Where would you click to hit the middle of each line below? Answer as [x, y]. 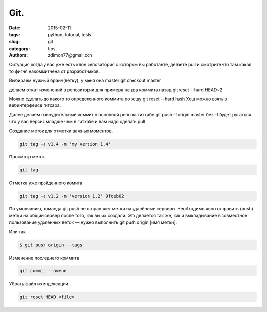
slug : [14, 42]
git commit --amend [43, 271]
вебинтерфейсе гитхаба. [35, 105]
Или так [17, 232]
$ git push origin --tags [51, 245]
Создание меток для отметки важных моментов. [61, 131]
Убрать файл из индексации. [39, 284]
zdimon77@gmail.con [70, 55]
